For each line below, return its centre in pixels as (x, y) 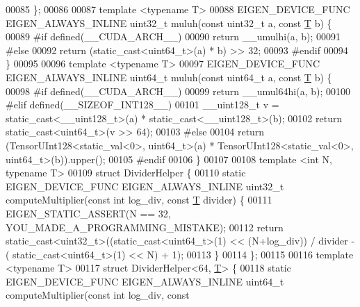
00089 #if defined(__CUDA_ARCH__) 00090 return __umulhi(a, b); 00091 (173, 36)
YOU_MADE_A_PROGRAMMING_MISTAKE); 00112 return (145, 227)
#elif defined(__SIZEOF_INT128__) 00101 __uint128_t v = (142, 105)
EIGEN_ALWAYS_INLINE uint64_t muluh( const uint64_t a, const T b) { (169, 77)
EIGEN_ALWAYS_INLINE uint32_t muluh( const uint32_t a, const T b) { (169, 23)
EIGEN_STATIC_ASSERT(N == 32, (88, 213)
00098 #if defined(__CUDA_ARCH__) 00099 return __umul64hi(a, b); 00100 (178, 91)
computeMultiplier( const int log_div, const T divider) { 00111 (139, 200)
